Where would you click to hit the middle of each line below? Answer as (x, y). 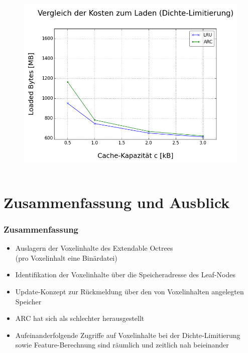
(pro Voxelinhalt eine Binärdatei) (66, 257)
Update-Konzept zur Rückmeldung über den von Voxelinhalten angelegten (130, 291)
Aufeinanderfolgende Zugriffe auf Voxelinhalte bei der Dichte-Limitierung (128, 335)
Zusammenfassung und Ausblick (117, 202)
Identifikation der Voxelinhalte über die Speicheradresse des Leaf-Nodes (125, 275)
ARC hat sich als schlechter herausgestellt (80, 318)
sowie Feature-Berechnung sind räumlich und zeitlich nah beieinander (122, 345)
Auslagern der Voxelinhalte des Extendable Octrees (94, 248)
